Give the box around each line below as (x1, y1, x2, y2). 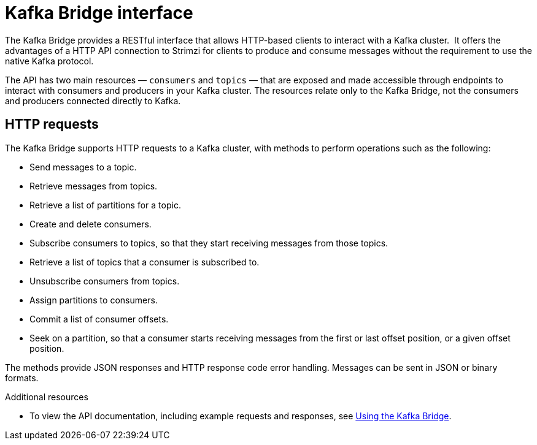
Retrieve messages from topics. (29, 180, 158, 191)
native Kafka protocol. (5, 55, 94, 66)
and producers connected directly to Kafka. (5, 95, 181, 106)
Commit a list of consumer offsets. (29, 313, 169, 324)
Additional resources (5, 391, 88, 402)
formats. (5, 372, 39, 383)
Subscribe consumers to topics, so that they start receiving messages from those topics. (29, 237, 388, 248)
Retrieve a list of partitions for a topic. (29, 199, 181, 210)
